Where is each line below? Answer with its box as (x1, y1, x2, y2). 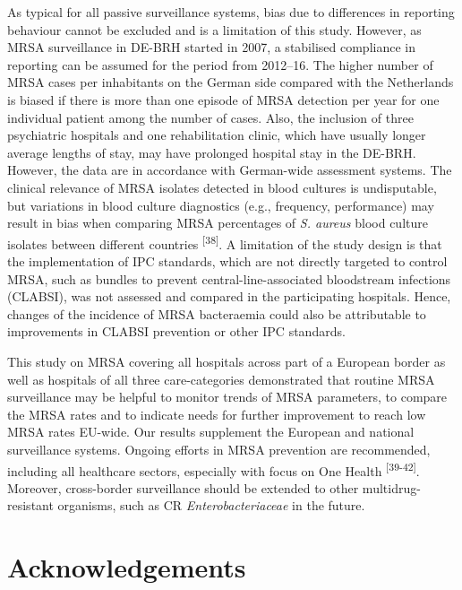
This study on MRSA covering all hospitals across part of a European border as (7, 351, 446, 370)
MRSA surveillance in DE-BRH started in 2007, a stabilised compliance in (7, 38, 415, 56)
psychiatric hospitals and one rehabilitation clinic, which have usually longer (7, 126, 426, 144)
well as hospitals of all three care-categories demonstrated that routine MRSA (7, 369, 435, 388)
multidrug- (362, 478, 421, 497)
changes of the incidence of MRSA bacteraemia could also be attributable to (7, 304, 426, 323)
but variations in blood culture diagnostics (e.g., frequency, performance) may (7, 195, 434, 214)
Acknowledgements (7, 549, 246, 586)
